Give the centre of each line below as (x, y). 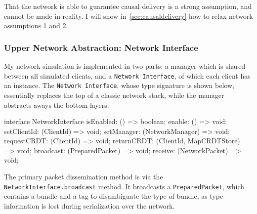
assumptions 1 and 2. (36, 25)
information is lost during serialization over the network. (89, 205)
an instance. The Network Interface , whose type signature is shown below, (119, 85)
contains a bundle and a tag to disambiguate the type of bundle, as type (114, 196)
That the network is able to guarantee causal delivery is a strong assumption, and (128, 6)
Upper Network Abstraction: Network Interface (101, 47)
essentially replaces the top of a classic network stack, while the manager (114, 95)
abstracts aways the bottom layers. (57, 105)
